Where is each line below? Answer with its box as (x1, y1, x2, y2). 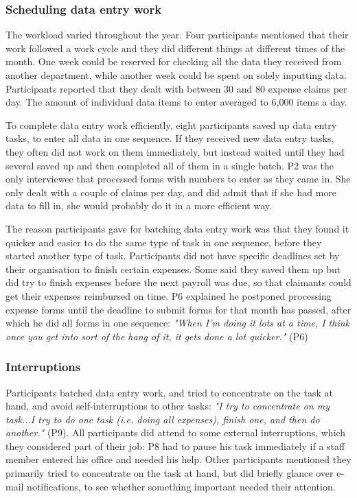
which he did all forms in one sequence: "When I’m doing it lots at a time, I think (5, 316, 349, 330)
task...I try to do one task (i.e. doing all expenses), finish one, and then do (5, 412, 320, 426)
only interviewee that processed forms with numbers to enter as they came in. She (5, 171, 351, 186)
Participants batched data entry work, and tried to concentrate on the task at (5, 385, 333, 399)
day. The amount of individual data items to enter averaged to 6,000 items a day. (5, 95, 347, 109)
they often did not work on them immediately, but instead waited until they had (5, 144, 345, 158)
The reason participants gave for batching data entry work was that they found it (5, 221, 349, 235)
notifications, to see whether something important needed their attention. (27, 479, 336, 493)
